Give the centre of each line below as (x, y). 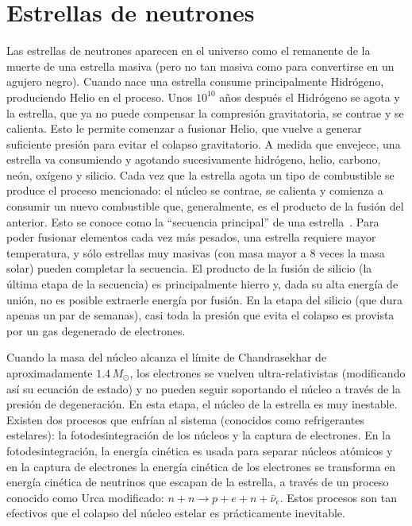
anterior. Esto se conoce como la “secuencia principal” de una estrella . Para (193, 221)
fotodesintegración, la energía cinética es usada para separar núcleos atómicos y (200, 450)
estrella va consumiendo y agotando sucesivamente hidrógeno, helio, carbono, (194, 159)
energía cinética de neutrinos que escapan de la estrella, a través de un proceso (198, 482)
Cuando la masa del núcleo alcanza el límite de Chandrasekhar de (167, 357)
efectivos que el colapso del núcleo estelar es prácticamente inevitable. (176, 513)
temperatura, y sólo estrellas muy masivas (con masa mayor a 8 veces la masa (196, 252)
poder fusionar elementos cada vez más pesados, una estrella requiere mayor (191, 237)
